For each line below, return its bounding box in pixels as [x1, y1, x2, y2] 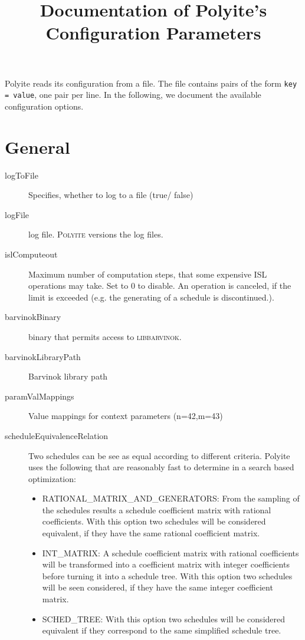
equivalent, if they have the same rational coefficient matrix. [42, 527, 260, 539]
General [5, 134, 70, 159]
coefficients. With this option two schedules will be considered [42, 515, 266, 527]
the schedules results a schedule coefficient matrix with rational [42, 503, 271, 516]
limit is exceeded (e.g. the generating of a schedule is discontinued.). [28, 291, 274, 303]
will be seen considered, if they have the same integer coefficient [42, 581, 273, 593]
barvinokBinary [5, 311, 61, 323]
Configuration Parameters [45, 21, 261, 45]
